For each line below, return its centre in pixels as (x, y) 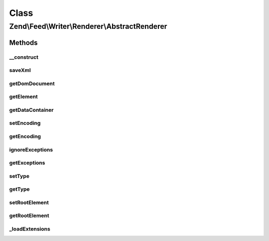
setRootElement (29, 202)
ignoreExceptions (31, 150)
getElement (24, 97)
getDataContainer (31, 110)
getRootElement (29, 216)
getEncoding (25, 136)
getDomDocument (32, 83)
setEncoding (25, 123)
